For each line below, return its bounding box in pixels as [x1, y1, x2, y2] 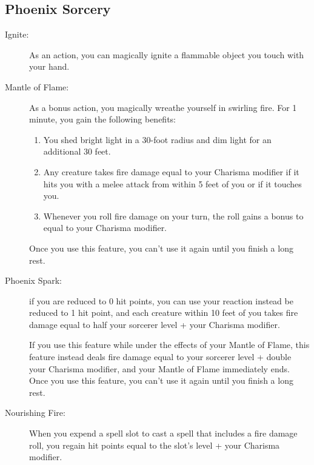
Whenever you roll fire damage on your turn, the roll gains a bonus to [43, 209, 304, 222]
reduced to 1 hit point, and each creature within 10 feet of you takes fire [29, 306, 298, 319]
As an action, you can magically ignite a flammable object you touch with [29, 48, 304, 61]
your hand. [29, 60, 70, 73]
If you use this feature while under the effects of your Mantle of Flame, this [29, 338, 310, 351]
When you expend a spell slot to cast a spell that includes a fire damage [29, 427, 298, 440]
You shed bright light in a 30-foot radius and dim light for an [43, 133, 272, 146]
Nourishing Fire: [5, 406, 65, 419]
